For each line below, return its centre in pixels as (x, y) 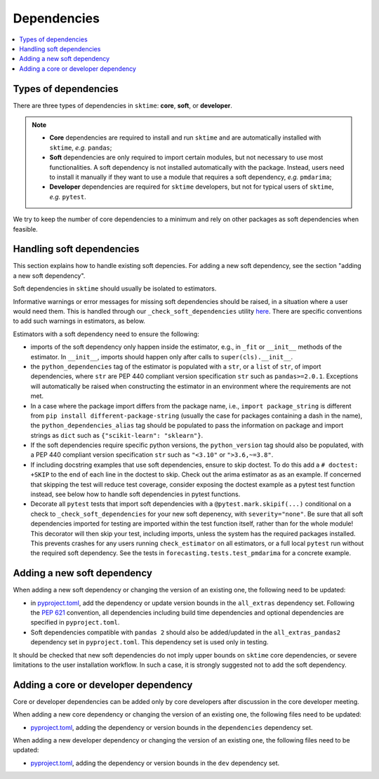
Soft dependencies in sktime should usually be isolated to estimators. (115, 288)
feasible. (25, 229)
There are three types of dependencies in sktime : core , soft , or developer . (123, 105)
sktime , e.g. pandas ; (81, 147)
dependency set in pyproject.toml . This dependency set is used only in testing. (149, 642)
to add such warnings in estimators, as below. (79, 321)
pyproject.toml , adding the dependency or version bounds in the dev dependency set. (155, 763)
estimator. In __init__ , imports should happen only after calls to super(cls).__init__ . (162, 357)
